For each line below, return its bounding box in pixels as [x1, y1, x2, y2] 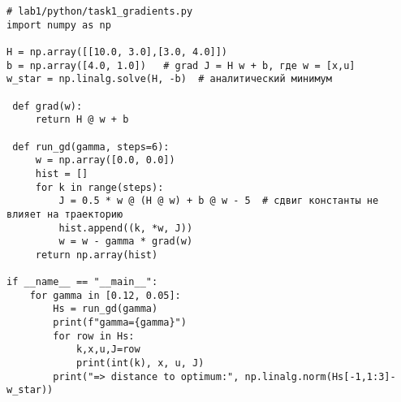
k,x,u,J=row [75, 344, 140, 356]
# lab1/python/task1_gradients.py [6, 6, 193, 17]
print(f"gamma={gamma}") [53, 317, 187, 329]
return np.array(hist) [35, 249, 158, 261]
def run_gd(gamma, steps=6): [12, 140, 170, 153]
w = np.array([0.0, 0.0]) [35, 154, 175, 166]
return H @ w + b [35, 114, 129, 126]
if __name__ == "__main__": [6, 276, 158, 288]
